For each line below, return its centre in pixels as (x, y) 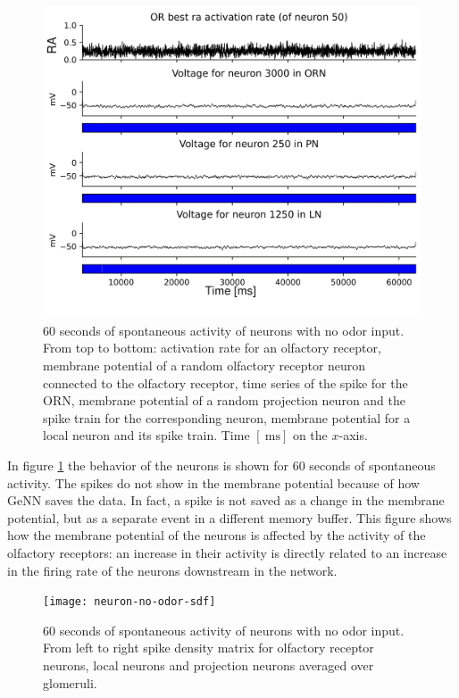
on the (310, 435)
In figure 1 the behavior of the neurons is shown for (148, 465)
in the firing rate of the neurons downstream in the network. (172, 570)
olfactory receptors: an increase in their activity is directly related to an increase (227, 552)
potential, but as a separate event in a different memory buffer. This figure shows (229, 517)
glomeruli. (70, 682)
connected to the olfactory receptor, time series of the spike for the (225, 382)
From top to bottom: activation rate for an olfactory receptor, (212, 348)
